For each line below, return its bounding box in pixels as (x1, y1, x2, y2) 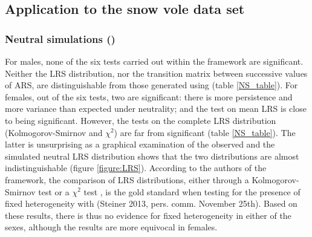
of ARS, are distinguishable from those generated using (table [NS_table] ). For (5, 79, 298, 91)
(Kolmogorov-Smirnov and (5, 126, 103, 138)
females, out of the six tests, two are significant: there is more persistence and (5, 90, 293, 103)
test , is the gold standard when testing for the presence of (83, 185, 301, 198)
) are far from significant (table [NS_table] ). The (114, 126, 296, 138)
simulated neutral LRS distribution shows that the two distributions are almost (5, 149, 299, 162)
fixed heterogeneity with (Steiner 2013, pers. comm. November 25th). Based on (5, 197, 297, 210)
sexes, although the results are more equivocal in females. (5, 221, 218, 233)
